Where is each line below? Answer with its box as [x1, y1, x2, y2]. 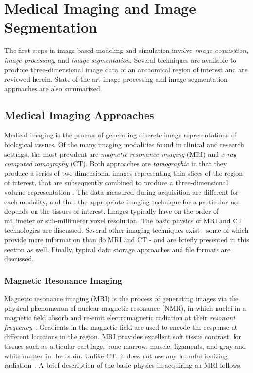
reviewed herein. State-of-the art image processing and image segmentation [4, 74, 228, 84]
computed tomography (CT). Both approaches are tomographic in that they [4, 158, 227, 169]
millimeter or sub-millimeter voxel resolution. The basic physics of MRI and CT [4, 215, 243, 225]
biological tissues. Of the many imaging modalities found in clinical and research [4, 139, 244, 150]
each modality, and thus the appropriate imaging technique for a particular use [4, 196, 240, 206]
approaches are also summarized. [4, 83, 102, 93]
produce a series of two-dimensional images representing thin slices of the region [4, 168, 243, 178]
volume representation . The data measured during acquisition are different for [4, 187, 239, 197]
